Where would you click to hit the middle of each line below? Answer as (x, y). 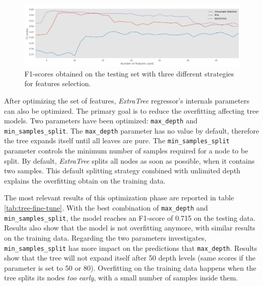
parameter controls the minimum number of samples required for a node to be (126, 151)
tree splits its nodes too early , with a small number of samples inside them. (121, 278)
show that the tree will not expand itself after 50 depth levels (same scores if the (130, 258)
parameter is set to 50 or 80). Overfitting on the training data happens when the (130, 267)
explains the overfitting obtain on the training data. (85, 180)
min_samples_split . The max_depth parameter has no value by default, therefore (132, 130)
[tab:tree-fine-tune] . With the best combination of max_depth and (106, 208)
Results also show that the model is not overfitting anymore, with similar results (130, 228)
